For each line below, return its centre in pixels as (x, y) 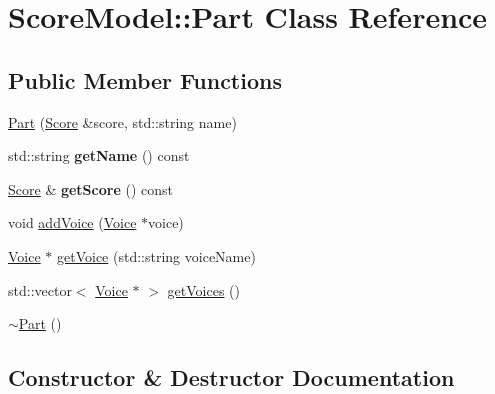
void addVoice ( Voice (72, 222)
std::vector (40, 289)
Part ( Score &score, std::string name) (122, 121)
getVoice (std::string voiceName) (156, 255)
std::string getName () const (99, 155)
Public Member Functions (145, 79)
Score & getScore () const (90, 188)
